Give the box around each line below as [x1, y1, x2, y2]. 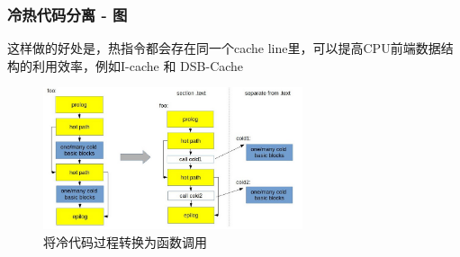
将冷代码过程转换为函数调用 [43, 232, 207, 251]
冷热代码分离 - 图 [7, 3, 128, 25]
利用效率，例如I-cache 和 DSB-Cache [32, 56, 244, 75]
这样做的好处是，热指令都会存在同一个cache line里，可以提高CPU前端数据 [7, 39, 441, 58]
